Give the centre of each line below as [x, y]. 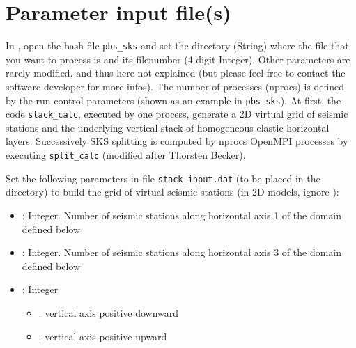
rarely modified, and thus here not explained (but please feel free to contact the [176, 73]
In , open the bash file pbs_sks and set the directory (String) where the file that [177, 46]
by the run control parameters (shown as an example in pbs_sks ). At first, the [173, 100]
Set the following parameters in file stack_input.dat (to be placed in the [163, 178]
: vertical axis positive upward [103, 336]
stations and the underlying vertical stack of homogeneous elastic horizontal [168, 127]
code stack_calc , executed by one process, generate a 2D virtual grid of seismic [177, 114]
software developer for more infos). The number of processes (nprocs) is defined [175, 86]
